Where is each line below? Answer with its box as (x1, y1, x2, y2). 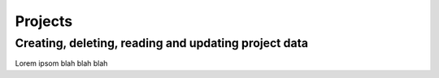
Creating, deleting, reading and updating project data (15, 36, 309, 50)
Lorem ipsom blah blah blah (15, 58, 108, 68)
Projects (15, 12, 73, 30)
